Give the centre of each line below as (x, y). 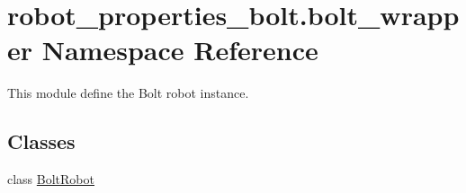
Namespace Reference (180, 50)
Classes (41, 141)
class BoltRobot (51, 179)
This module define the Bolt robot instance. (128, 93)
